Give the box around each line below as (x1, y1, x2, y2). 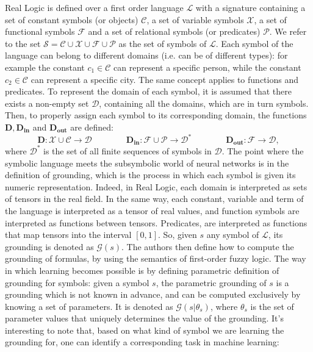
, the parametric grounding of (156, 276, 267, 289)
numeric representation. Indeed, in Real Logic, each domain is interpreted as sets (5, 180, 308, 193)
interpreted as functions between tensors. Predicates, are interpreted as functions (5, 216, 308, 229)
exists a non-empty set (5, 96, 89, 109)
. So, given (158, 228, 197, 241)
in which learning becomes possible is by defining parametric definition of (5, 264, 279, 276)
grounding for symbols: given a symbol (5, 276, 149, 289)
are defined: (70, 120, 113, 133)
